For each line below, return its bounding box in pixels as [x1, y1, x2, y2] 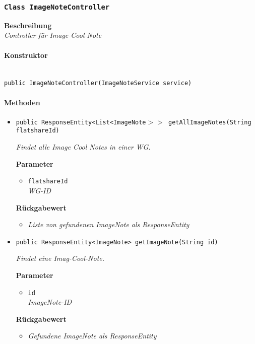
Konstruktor [4, 49, 48, 60]
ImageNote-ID [28, 297, 72, 307]
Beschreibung [4, 20, 52, 30]
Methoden [4, 97, 40, 107]
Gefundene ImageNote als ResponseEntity [28, 330, 157, 341]
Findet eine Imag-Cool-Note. [16, 253, 105, 263]
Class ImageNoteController [4, 3, 110, 11]
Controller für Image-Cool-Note [4, 30, 102, 40]
